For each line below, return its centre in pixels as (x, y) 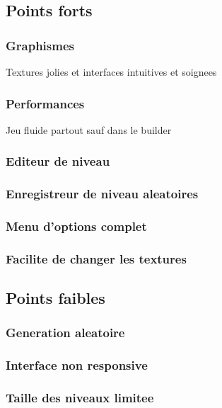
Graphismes (40, 45)
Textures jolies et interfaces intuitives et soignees (111, 72)
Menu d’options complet (76, 226)
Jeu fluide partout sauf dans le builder (89, 129)
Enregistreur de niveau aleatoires (102, 194)
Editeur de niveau (58, 161)
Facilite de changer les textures (96, 258)
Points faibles (55, 298)
